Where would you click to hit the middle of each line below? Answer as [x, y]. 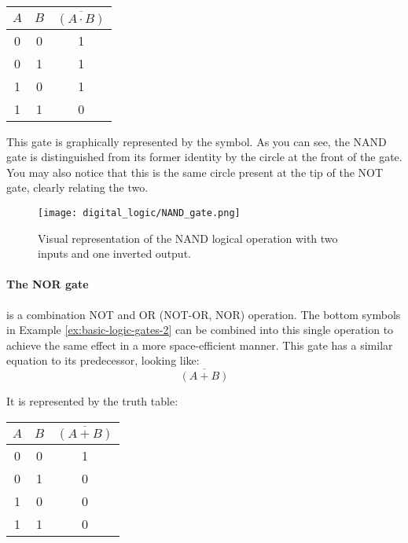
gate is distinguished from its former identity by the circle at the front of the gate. [204, 157]
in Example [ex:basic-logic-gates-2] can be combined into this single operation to [200, 330]
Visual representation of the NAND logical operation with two [188, 238]
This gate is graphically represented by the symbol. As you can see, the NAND [197, 141]
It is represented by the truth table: [92, 401]
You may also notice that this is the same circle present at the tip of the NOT [195, 172]
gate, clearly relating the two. [77, 187]
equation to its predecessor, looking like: [103, 360]
